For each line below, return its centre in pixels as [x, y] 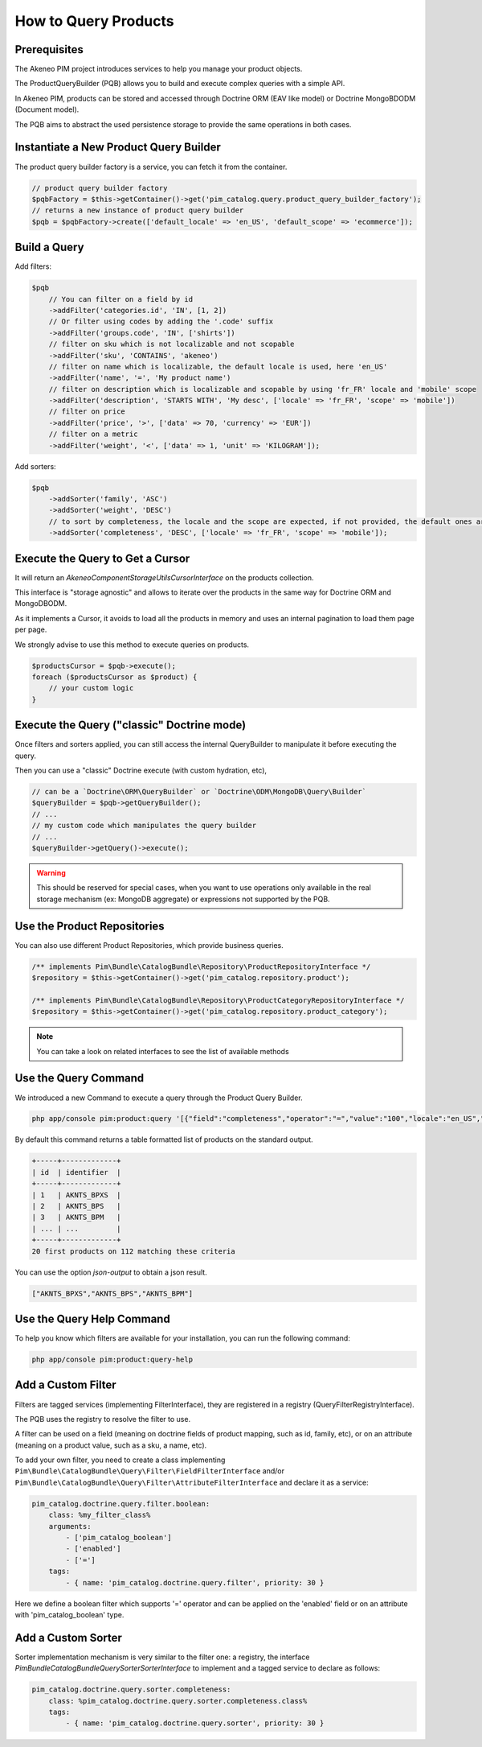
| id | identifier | [76, 1172]
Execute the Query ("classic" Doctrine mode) [131, 725]
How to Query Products [94, 21]
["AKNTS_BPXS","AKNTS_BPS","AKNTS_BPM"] [112, 1293]
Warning [51, 872]
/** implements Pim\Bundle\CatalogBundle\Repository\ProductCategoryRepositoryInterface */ [218, 1000]
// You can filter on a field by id [120, 299]
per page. [31, 630]
